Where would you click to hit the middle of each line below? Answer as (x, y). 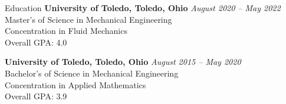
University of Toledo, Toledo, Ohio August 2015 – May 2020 (123, 62)
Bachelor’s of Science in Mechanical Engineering (92, 73)
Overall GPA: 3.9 (36, 96)
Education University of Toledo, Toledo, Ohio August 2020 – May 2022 (143, 8)
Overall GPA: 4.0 (36, 42)
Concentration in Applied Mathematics (75, 84)
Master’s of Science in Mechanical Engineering (88, 19)
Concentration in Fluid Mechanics (66, 31)
